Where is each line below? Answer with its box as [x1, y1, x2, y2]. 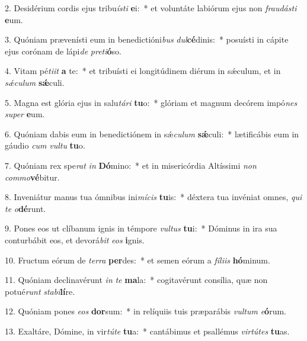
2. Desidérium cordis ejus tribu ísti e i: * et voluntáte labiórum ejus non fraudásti [5, 2, 297, 14]
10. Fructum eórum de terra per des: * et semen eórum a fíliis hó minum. [5, 253, 270, 266]
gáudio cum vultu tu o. [5, 139, 85, 152]
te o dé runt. [5, 202, 46, 214]
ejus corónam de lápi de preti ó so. [5, 44, 122, 57]
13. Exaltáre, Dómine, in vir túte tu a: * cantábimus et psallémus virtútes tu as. [5, 324, 290, 337]
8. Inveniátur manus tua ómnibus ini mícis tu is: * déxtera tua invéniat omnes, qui [5, 191, 302, 203]
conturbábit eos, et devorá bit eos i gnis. [5, 233, 145, 246]
